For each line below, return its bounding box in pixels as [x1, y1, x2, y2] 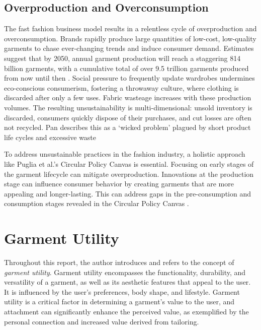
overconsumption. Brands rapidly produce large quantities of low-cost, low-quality [4, 33, 256, 43]
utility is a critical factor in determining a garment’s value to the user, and [4, 296, 235, 307]
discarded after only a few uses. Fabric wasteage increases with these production [4, 92, 251, 103]
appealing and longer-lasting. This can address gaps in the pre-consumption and [4, 188, 251, 199]
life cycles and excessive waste [4, 131, 97, 142]
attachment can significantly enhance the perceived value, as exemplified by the [4, 306, 249, 316]
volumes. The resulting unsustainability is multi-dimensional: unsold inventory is [4, 102, 252, 112]
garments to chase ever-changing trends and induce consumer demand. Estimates [4, 43, 254, 53]
